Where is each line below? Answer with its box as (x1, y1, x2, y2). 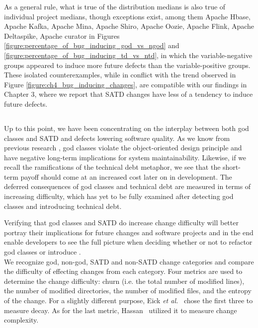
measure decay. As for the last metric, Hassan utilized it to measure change (4, 305, 237, 315)
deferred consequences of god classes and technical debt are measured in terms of (4, 181, 251, 192)
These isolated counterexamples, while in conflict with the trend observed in (4, 69, 236, 80)
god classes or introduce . (4, 247, 81, 257)
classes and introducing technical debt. (4, 200, 122, 211)
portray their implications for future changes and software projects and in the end (4, 227, 254, 237)
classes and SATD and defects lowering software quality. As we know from (4, 132, 230, 143)
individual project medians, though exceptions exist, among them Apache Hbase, (4, 11, 251, 21)
